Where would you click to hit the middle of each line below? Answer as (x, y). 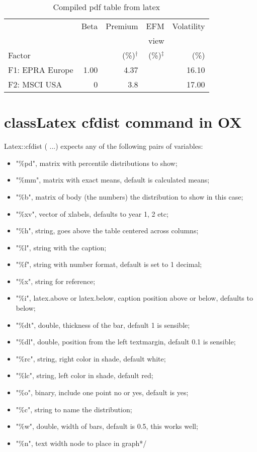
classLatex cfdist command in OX (123, 122)
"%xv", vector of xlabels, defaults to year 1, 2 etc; (92, 213)
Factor (19, 55)
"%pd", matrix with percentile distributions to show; (97, 163)
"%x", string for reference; (56, 281)
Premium (122, 26)
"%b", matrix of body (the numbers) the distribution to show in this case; (130, 196)
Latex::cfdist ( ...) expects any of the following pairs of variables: (104, 146)
